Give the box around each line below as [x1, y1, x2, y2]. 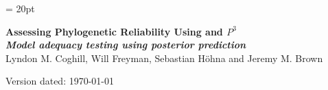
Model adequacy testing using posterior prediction [5, 37, 246, 52]
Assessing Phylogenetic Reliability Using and [5, 24, 223, 38]
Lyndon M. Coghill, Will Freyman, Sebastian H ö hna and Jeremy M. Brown [5, 50, 323, 65]
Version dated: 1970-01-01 [5, 74, 115, 88]
